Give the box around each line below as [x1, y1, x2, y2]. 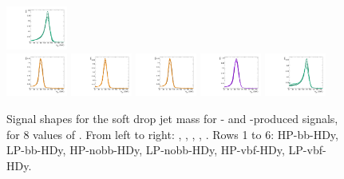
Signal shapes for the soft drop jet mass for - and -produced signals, [6, 110, 338, 127]
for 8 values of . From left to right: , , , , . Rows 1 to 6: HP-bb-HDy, [6, 125, 338, 142]
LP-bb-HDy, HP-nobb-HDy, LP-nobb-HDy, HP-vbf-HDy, [6, 141, 285, 158]
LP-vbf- [288, 141, 326, 158]
